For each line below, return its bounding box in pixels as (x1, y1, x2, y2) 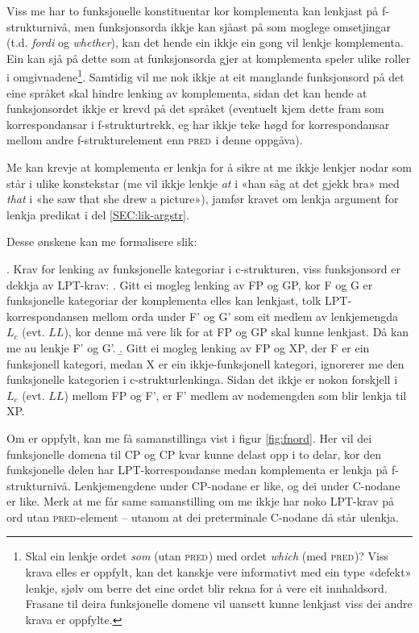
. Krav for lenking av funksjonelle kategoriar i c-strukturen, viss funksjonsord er (6, 260, 400, 277)
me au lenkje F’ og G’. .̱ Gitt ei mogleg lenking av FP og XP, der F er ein (6, 339, 370, 356)
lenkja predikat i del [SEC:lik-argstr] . (6, 206, 189, 223)
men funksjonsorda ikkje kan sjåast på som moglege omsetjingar (74, 18, 392, 35)
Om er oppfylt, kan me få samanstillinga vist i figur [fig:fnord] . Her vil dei (6, 429, 372, 446)
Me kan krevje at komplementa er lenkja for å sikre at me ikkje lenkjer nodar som (6, 159, 412, 175)
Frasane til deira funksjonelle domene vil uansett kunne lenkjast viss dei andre (25, 595, 413, 612)
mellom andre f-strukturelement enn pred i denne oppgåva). (6, 131, 303, 148)
